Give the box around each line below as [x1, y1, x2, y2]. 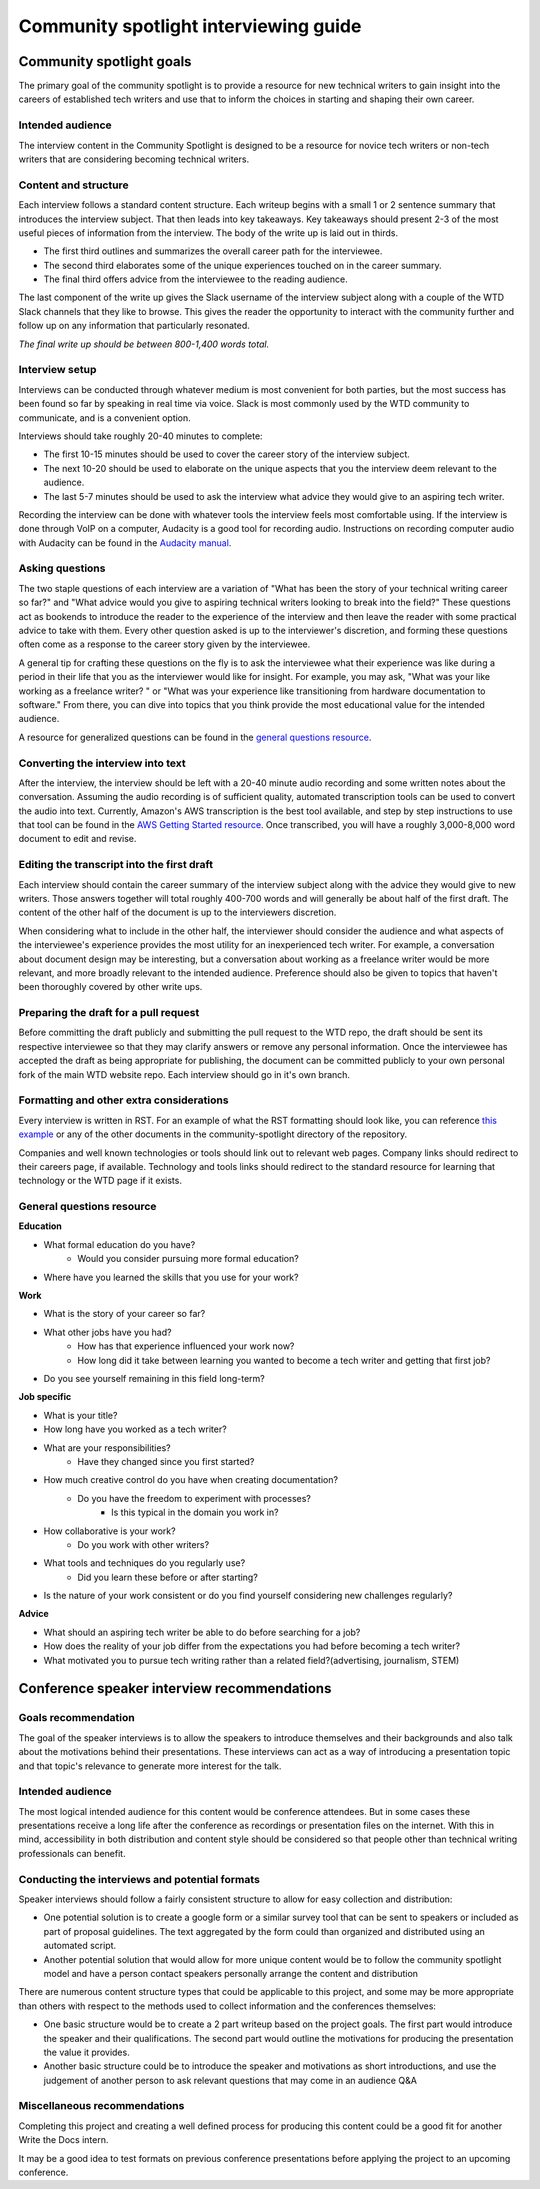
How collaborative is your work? [43, 1525, 176, 1537]
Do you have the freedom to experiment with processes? [77, 1492, 312, 1504]
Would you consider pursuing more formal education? [77, 1253, 299, 1265]
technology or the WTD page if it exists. [18, 1175, 182, 1187]
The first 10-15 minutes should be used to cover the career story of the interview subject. [43, 448, 410, 460]
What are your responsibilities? [43, 1441, 171, 1454]
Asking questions [18, 561, 106, 575]
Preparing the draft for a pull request [18, 1006, 200, 1020]
